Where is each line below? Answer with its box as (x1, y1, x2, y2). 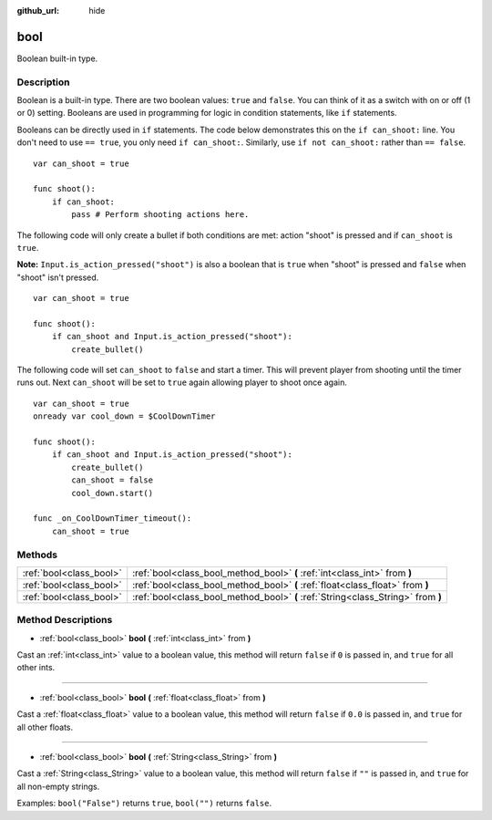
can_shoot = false (71, 475, 154, 485)
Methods (16, 548, 58, 561)
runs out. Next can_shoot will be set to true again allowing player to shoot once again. (16, 377, 348, 388)
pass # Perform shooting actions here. (71, 210, 250, 220)
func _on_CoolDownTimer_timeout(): (33, 514, 192, 524)
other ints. (16, 662, 56, 673)
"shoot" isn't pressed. (16, 272, 99, 283)
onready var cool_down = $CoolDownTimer (33, 411, 216, 421)
